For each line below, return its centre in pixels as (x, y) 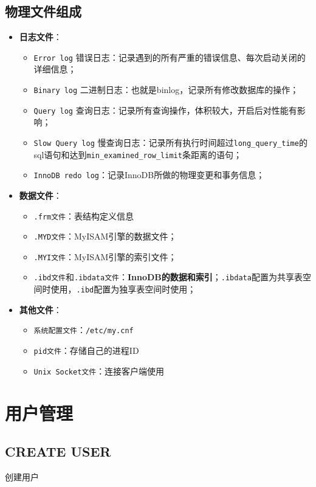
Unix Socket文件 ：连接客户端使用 (99, 371)
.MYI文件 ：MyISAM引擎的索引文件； (105, 256)
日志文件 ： (40, 37)
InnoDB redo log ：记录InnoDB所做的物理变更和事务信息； (149, 175)
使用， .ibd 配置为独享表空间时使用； (123, 289)
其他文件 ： (40, 309)
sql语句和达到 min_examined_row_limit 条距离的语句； (138, 154)
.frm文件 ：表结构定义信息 (84, 216)
